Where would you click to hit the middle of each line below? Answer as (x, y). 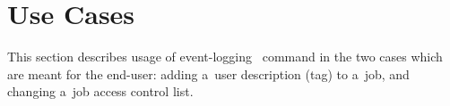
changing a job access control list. (100, 91)
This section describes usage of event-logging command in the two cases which (225, 57)
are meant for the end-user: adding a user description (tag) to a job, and (208, 73)
